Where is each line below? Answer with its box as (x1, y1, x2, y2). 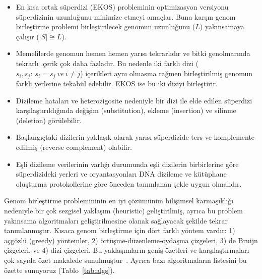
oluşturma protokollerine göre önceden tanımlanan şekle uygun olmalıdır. (16, 178, 242, 189)
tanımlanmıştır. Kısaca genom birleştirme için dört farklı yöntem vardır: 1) (4, 225, 235, 236)
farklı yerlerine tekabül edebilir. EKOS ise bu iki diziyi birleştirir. (16, 78, 218, 89)
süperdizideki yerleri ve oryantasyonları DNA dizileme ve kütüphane (16, 169, 227, 179)
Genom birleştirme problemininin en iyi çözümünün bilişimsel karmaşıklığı (4, 195, 234, 206)
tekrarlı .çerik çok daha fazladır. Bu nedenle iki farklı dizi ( (16, 58, 199, 68)
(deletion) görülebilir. (16, 115, 82, 125)
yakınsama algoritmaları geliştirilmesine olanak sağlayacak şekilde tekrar (4, 215, 228, 226)
